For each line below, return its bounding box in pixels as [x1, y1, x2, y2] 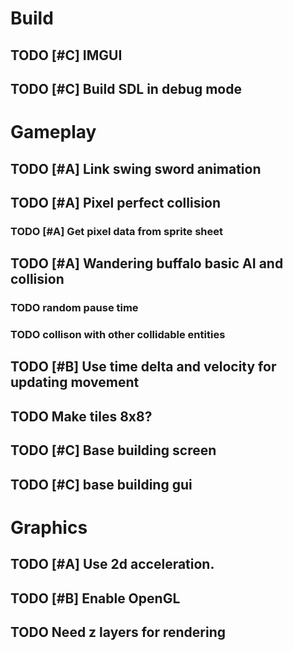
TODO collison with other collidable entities [10, 328, 226, 342]
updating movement [10, 374, 140, 391]
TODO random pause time [10, 301, 139, 315]
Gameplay [10, 121, 97, 144]
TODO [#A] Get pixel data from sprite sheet [10, 224, 223, 238]
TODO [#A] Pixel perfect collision [10, 194, 222, 211]
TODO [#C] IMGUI [10, 47, 123, 64]
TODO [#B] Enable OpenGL [10, 590, 181, 607]
